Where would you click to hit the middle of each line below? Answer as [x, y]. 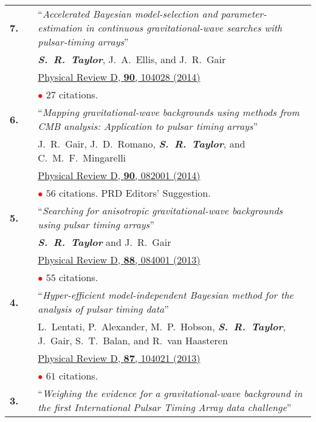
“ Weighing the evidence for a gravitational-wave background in [170, 393]
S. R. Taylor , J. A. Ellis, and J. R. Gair [132, 59]
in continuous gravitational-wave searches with [184, 28]
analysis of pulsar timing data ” [103, 309]
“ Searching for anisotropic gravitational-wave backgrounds [160, 210]
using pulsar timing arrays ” [96, 224]
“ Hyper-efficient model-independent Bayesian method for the [166, 295]
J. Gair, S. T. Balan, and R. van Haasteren [133, 340]
